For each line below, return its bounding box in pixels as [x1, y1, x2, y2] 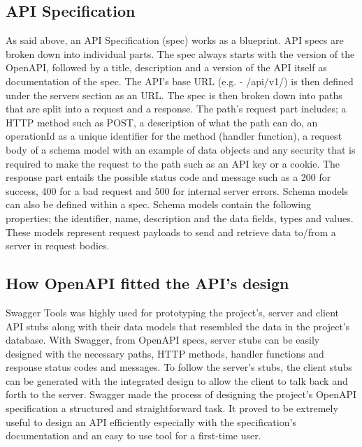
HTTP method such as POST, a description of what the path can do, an [6, 115, 318, 129]
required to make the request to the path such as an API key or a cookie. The [6, 156, 340, 170]
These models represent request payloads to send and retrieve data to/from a [6, 224, 336, 239]
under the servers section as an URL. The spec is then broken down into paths [6, 87, 342, 102]
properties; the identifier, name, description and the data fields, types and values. [6, 210, 354, 225]
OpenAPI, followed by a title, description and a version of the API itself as [6, 60, 327, 75]
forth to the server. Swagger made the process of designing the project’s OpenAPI [6, 387, 357, 402]
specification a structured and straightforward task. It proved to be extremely [6, 401, 338, 416]
